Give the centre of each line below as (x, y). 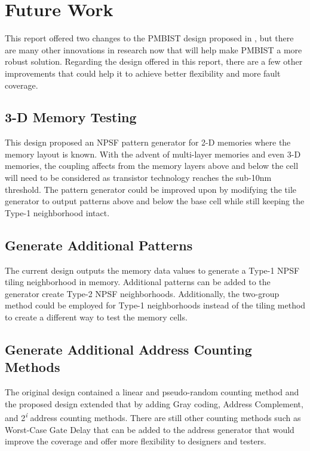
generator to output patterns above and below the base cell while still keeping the (155, 201)
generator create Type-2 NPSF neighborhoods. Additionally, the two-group (142, 293)
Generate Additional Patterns (99, 245)
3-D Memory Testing (71, 117)
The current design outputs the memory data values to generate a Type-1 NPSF (152, 270)
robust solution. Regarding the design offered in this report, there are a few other (154, 61)
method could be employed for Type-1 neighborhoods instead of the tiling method (155, 305)
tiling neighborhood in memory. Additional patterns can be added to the (138, 282)
